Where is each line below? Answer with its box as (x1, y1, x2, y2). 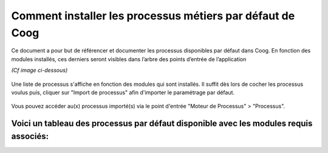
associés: (11, 131, 49, 142)
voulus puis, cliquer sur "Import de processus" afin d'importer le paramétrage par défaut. (11, 88, 235, 96)
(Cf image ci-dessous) (11, 67, 68, 74)
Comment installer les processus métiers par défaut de (11, 9, 295, 22)
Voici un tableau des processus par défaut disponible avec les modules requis (11, 119, 313, 129)
